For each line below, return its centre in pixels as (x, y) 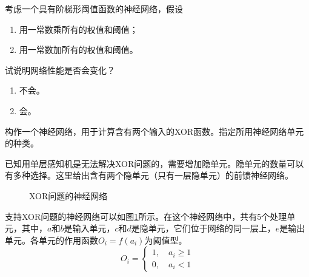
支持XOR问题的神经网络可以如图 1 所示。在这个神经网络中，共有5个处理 (146, 216)
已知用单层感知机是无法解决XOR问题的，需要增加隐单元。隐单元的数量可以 (154, 163)
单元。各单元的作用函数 (51, 240)
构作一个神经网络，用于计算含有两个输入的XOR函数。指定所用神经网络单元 (154, 131)
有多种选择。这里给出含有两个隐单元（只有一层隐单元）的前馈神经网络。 (149, 175)
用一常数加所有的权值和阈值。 (78, 50)
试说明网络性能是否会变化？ (60, 70)
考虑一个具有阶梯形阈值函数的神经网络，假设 (94, 9)
